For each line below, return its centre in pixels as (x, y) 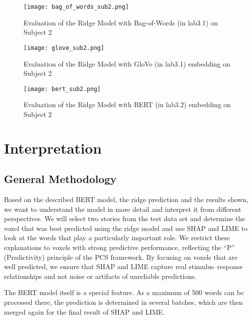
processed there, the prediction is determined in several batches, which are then (124, 302)
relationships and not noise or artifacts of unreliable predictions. (100, 276)
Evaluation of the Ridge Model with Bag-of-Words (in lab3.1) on (121, 22)
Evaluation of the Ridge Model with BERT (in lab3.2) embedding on (127, 104)
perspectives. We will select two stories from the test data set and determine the (125, 218)
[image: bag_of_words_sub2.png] (76, 7)
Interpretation (53, 148)
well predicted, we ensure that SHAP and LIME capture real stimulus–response (124, 266)
